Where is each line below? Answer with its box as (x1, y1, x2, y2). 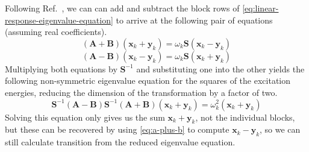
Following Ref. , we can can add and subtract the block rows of (5, 2, 240, 14)
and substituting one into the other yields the (136, 62, 305, 75)
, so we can (260, 123, 301, 136)
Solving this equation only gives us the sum (5, 110, 165, 123)
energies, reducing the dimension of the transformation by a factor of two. (5, 86, 278, 98)
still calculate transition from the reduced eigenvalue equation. (5, 136, 236, 148)
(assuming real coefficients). (5, 25, 107, 38)
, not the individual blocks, (195, 110, 295, 123)
